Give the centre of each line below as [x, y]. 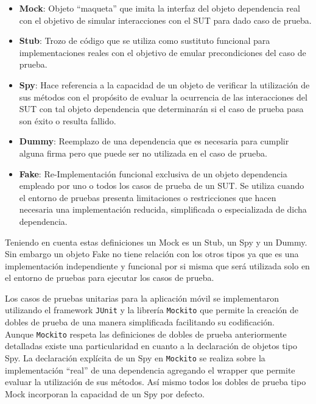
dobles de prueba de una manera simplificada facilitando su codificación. [140, 322]
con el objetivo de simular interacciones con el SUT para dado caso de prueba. [165, 20]
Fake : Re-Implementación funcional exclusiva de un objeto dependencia [153, 173]
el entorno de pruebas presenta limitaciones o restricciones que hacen [148, 197]
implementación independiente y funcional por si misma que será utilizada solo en [157, 265]
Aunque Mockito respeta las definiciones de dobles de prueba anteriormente [146, 334]
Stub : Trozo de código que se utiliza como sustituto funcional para [145, 41]
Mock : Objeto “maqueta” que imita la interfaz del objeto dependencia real [160, 8]
